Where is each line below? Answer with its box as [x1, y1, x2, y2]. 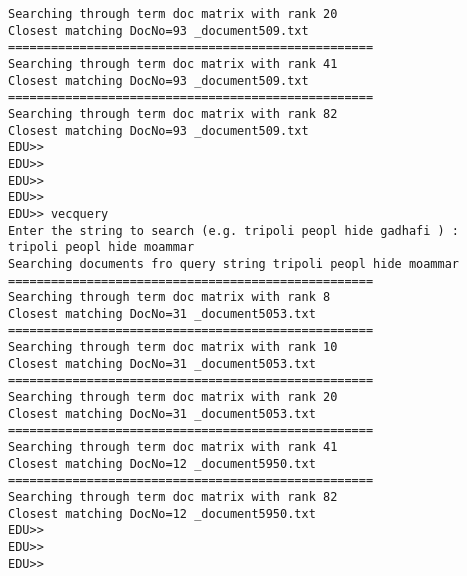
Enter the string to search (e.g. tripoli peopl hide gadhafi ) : [8, 223, 460, 238]
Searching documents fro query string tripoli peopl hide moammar [8, 256, 460, 271]
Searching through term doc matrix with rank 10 [8, 340, 338, 355]
